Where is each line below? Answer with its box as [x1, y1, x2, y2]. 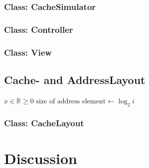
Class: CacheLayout [4, 117, 84, 129]
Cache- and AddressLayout [4, 72, 146, 87]
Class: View [4, 46, 52, 58]
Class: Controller [4, 23, 73, 35]
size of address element [36, 97, 106, 105]
